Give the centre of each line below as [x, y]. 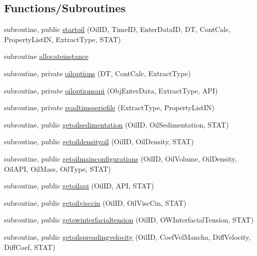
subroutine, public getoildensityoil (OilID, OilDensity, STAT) [99, 141]
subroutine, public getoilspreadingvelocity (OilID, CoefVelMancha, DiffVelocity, [127, 236]
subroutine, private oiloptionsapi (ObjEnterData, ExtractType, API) [111, 90]
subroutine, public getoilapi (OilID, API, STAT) [79, 186]
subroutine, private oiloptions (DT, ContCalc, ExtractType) [98, 73]
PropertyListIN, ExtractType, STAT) [63, 39]
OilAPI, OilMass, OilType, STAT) [58, 168]
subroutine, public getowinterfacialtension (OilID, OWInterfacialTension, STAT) [129, 220]
